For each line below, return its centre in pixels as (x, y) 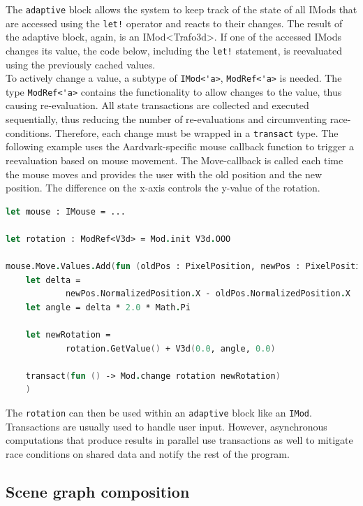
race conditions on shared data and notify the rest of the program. (148, 453)
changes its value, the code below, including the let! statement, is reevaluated (174, 50)
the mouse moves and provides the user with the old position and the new (164, 174)
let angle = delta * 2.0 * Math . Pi (108, 307)
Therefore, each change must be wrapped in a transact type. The (197, 132)
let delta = (53, 280)
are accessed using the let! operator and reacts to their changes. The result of (174, 23)
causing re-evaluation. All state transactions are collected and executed (157, 105)
